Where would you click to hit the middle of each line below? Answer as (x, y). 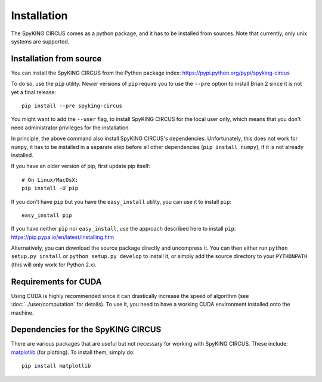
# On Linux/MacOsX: (50, 180)
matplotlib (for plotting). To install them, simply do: (73, 352)
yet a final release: (34, 92)
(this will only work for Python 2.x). (54, 265)
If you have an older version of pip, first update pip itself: (80, 166)
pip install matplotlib (56, 366)
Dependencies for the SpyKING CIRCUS (86, 330)
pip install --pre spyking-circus (72, 106)
